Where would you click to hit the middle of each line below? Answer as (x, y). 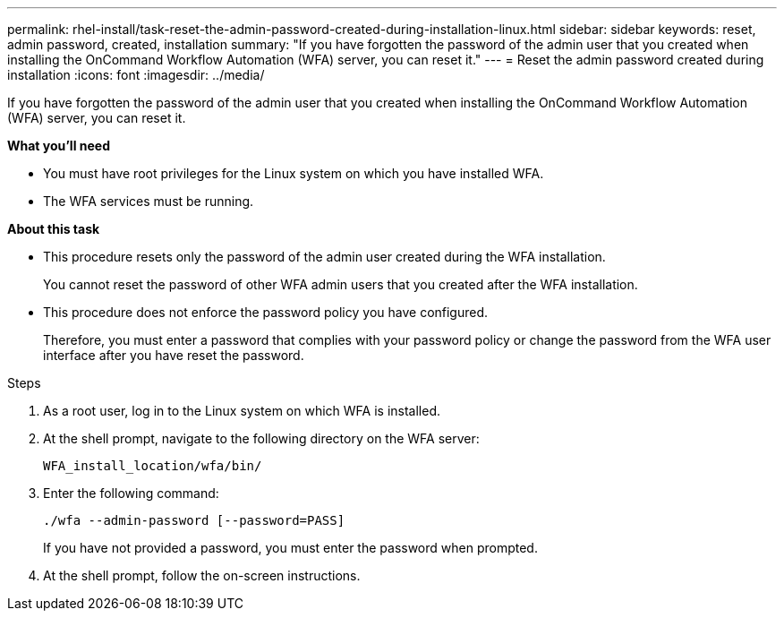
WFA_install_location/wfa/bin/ (153, 466)
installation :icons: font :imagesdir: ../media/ (136, 75)
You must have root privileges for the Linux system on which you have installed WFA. (294, 173)
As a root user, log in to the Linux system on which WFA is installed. (242, 411)
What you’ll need (59, 146)
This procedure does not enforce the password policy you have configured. (266, 312)
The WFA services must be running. (149, 201)
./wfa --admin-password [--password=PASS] (194, 520)
